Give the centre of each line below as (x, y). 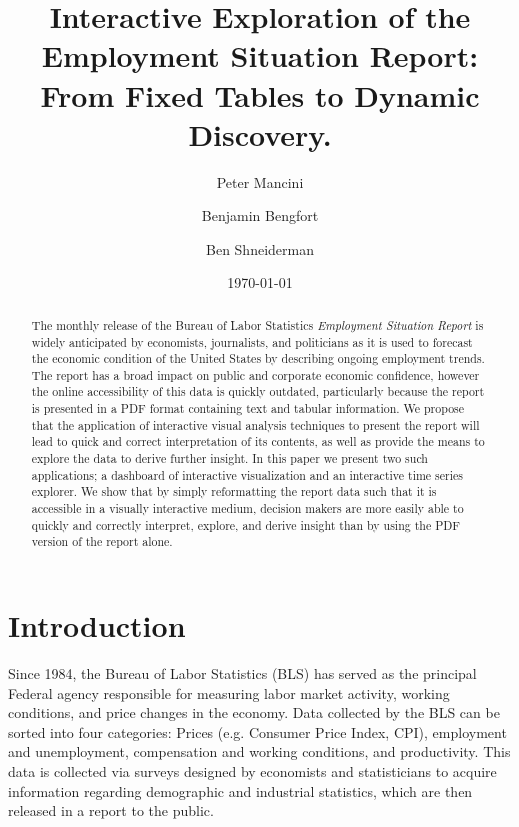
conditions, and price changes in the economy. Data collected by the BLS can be (254, 712)
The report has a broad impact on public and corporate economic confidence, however (255, 374)
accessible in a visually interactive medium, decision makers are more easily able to (247, 508)
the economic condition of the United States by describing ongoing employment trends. (258, 358)
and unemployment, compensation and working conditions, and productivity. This (259, 751)
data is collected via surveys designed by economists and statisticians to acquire (252, 770)
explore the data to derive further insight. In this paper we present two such (229, 458)
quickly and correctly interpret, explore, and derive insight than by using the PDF (246, 524)
